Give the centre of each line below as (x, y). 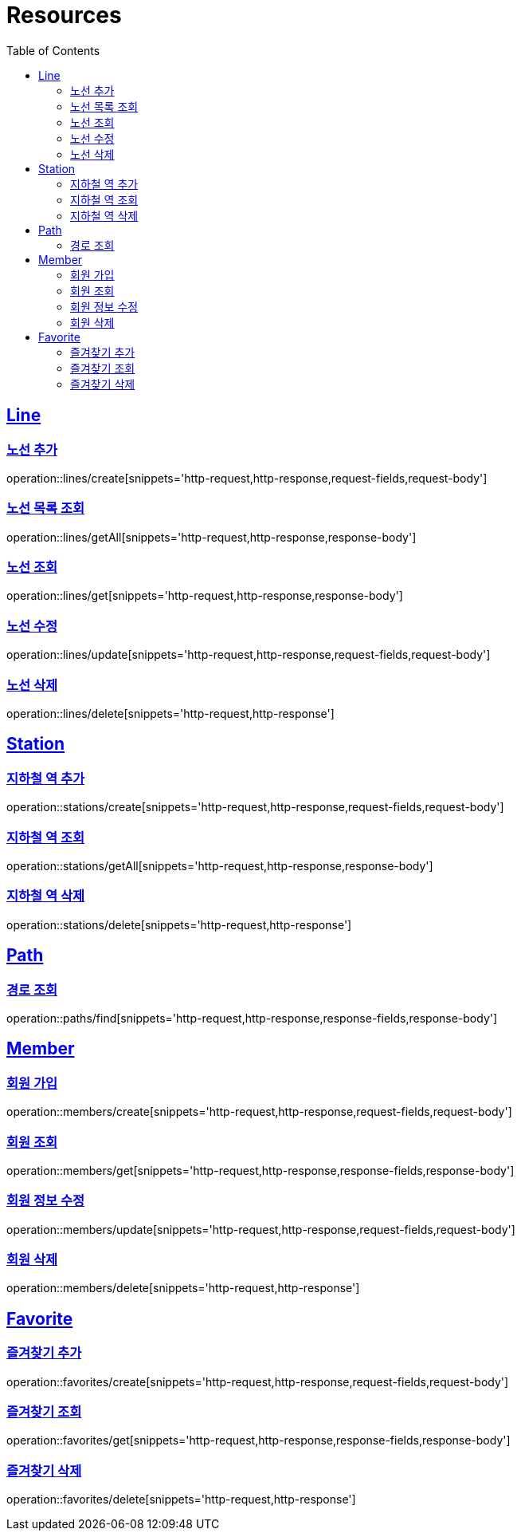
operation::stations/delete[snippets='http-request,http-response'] (179, 924)
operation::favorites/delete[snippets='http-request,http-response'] (181, 1500)
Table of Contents (53, 50)
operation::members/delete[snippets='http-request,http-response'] (183, 1288)
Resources (64, 15)
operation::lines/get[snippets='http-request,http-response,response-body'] (205, 596)
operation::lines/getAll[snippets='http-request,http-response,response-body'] (212, 537)
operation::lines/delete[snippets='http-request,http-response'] (170, 713)
